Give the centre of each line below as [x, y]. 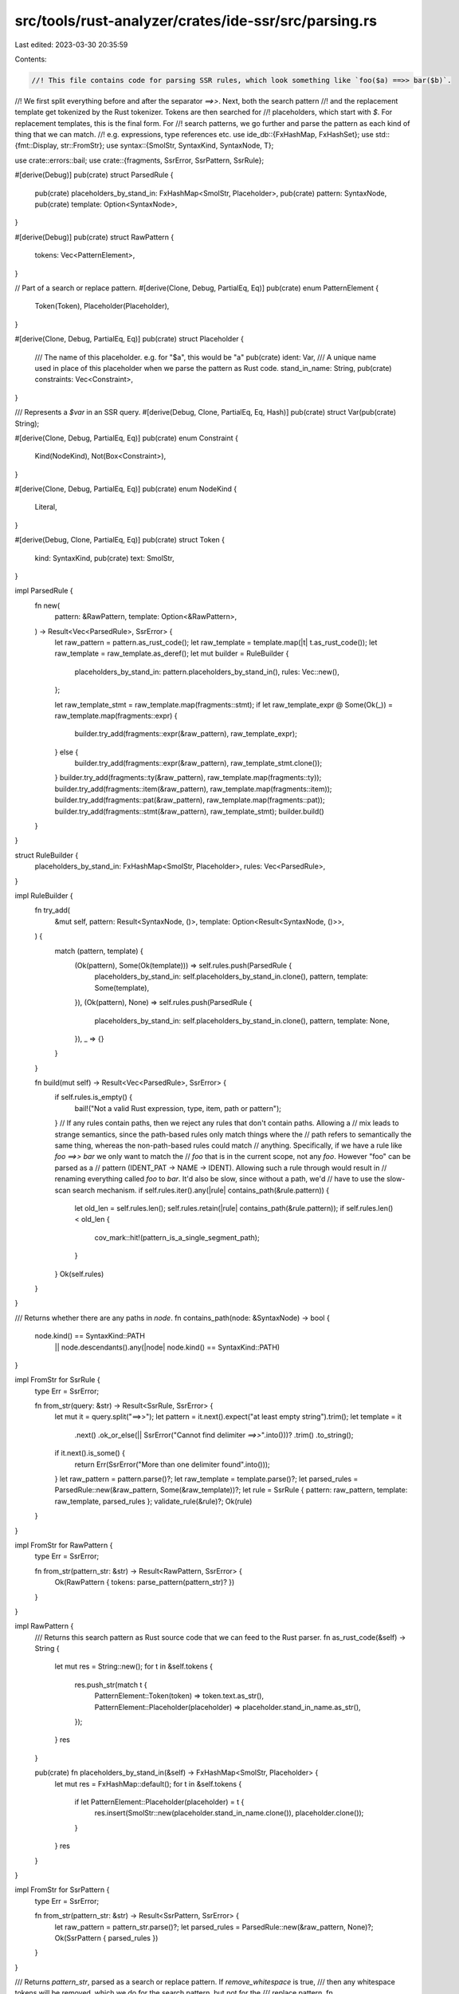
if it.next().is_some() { [90, 1453]
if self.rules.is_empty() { [94, 1097]
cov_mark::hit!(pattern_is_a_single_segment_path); [177, 1237]
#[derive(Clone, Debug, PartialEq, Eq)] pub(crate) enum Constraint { [126, 438]
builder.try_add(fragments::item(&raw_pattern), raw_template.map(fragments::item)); [193, 789]
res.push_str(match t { [111, 1685]
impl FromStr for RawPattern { [64, 1545]
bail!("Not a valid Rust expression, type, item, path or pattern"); [178, 1108]
